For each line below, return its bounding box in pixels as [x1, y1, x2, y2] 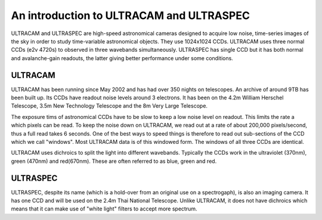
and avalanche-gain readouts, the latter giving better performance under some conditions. [11, 54, 234, 62]
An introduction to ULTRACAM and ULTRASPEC [11, 9, 250, 22]
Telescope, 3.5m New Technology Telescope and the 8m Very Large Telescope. [11, 102, 208, 109]
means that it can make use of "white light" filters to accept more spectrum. [11, 205, 197, 212]
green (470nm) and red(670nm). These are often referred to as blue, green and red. [11, 158, 217, 165]
